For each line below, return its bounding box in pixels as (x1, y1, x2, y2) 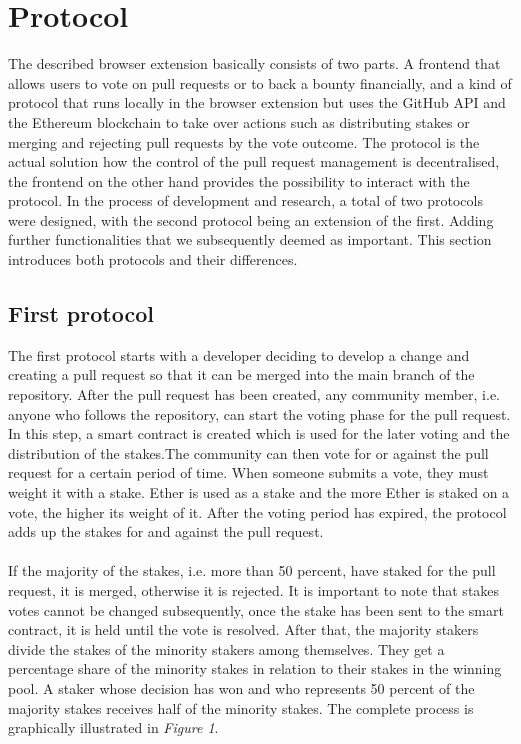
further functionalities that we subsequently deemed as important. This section (8, 229, 492, 250)
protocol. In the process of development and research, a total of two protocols (8, 190, 483, 211)
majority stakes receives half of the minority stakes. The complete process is (8, 697, 474, 718)
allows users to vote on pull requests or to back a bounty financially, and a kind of (8, 72, 512, 93)
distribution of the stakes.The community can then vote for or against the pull (8, 442, 489, 463)
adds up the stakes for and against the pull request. (8, 521, 324, 542)
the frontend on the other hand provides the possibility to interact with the (8, 170, 470, 191)
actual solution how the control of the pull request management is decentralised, (8, 151, 500, 172)
